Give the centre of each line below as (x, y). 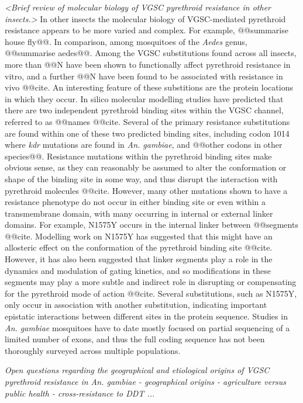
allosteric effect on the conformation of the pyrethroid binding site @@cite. (139, 247)
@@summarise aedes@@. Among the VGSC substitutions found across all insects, (151, 53)
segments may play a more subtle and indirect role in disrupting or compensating (151, 282)
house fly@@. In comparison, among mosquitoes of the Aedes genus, (126, 41)
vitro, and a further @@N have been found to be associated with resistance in (144, 76)
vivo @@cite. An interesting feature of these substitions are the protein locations (149, 87)
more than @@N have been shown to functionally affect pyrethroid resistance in (148, 64)
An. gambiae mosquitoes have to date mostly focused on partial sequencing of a (147, 327)
